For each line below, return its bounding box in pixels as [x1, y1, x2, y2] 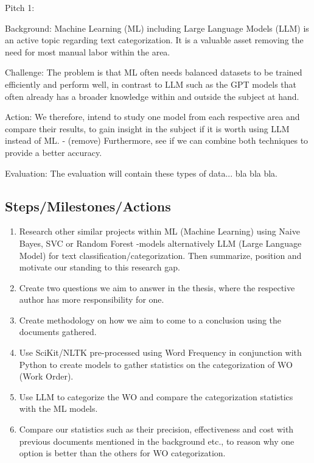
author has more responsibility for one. [19, 293, 164, 306]
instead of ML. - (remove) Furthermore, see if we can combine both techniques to [5, 134, 309, 147]
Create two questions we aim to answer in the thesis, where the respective [19, 281, 295, 294]
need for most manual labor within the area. [5, 45, 170, 58]
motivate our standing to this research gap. [19, 261, 180, 274]
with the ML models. [19, 402, 98, 415]
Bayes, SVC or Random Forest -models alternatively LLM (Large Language [19, 236, 302, 249]
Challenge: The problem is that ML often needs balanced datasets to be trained [5, 66, 302, 79]
